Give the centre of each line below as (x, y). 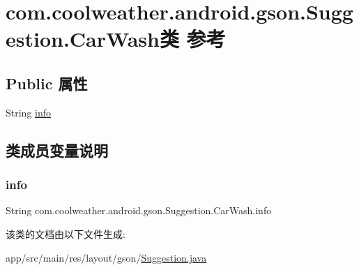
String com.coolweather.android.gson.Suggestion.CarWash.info (139, 210)
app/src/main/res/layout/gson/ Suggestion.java (106, 257)
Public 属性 (47, 83)
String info (29, 112)
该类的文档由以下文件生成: (66, 233)
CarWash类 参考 (147, 39)
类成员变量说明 (57, 150)
